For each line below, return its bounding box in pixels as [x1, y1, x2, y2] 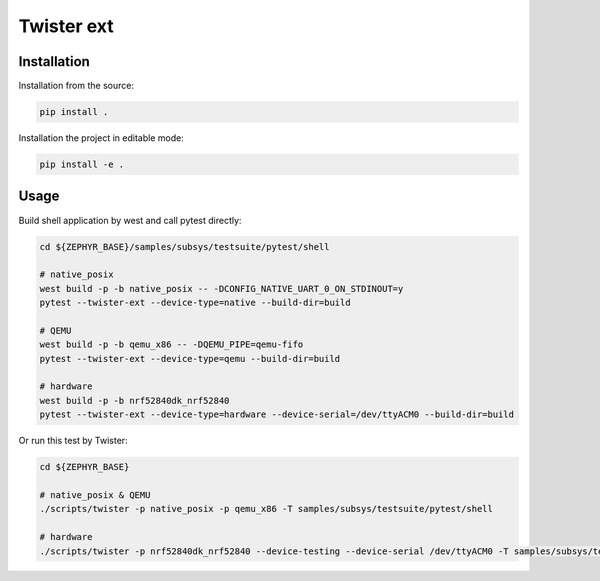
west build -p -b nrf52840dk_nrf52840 [39, 395, 230, 406]
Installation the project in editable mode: [18, 132, 184, 144]
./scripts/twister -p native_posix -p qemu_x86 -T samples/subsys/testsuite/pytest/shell [39, 503, 494, 515]
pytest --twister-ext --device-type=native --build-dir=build [39, 297, 351, 309]
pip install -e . [39, 159, 125, 170]
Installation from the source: [18, 80, 135, 92]
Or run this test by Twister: [18, 435, 129, 447]
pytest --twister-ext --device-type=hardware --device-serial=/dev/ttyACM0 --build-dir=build [39, 409, 515, 420]
